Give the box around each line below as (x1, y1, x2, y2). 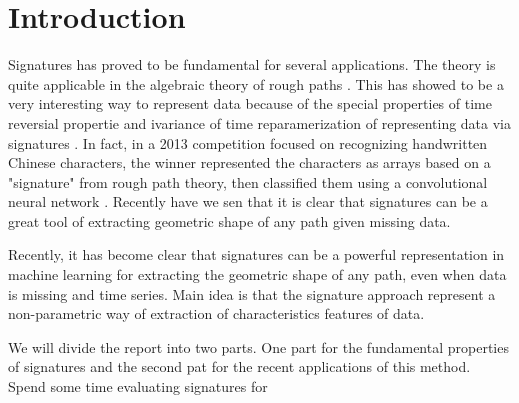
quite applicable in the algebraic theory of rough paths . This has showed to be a (8, 73, 504, 94)
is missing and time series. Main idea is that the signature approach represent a (8, 283, 496, 304)
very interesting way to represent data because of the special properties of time (8, 93, 492, 114)
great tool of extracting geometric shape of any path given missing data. (8, 210, 451, 231)
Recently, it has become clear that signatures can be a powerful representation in (8, 244, 505, 265)
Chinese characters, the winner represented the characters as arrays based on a (8, 152, 491, 173)
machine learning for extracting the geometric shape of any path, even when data (8, 264, 507, 285)
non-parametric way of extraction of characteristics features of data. (8, 303, 425, 324)
